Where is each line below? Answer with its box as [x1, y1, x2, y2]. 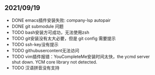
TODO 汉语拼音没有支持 [11, 65, 59, 71]
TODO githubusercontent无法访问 [11, 47, 79, 53]
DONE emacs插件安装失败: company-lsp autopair [11, 17, 111, 23]
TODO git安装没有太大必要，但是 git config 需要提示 [11, 35, 116, 41]
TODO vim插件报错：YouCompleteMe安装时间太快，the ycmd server [11, 53, 150, 60]
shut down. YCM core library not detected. [11, 59, 97, 65]
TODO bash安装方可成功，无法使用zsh [11, 29, 90, 35]
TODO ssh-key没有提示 [11, 41, 59, 47]
